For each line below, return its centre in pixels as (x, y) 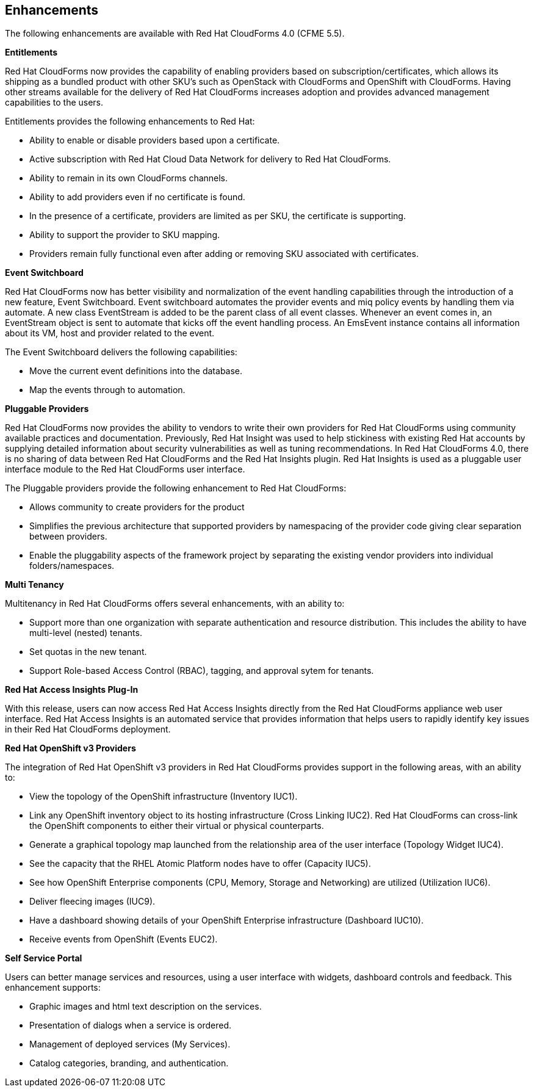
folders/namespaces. (72, 566)
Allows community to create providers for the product (137, 507)
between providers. (68, 537)
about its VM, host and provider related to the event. (110, 333)
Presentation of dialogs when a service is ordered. (131, 1025)
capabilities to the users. (54, 103)
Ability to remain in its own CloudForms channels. (129, 178)
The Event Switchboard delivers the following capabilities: (121, 352)
